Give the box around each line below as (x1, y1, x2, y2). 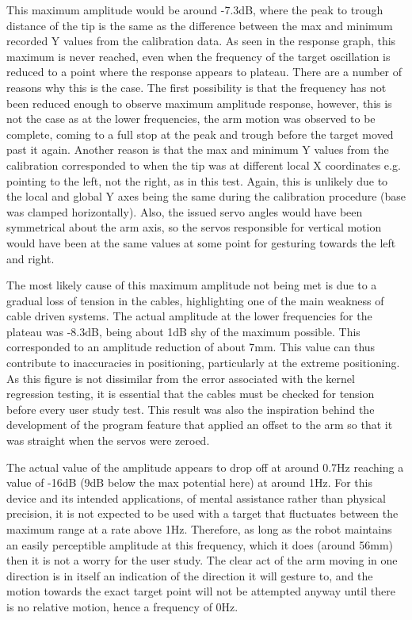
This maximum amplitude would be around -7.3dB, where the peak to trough (6, 2, 383, 17)
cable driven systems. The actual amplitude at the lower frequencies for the (6, 308, 372, 324)
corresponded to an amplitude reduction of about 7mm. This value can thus (6, 339, 376, 355)
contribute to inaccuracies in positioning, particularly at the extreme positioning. (6, 354, 400, 371)
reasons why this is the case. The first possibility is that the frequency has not (6, 78, 387, 95)
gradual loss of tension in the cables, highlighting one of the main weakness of (6, 292, 384, 308)
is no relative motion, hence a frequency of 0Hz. (6, 598, 238, 614)
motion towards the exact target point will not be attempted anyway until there (6, 583, 395, 599)
